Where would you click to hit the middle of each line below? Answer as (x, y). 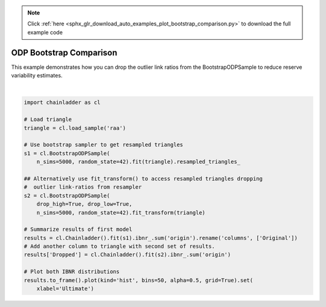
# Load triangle (48, 120)
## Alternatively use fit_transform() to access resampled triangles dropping (143, 179)
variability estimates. (37, 76)
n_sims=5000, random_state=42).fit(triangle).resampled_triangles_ (139, 162)
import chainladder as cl (62, 102)
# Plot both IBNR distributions (72, 272)
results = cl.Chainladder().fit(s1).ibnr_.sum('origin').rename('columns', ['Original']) (161, 238)
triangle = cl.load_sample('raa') (75, 128)
